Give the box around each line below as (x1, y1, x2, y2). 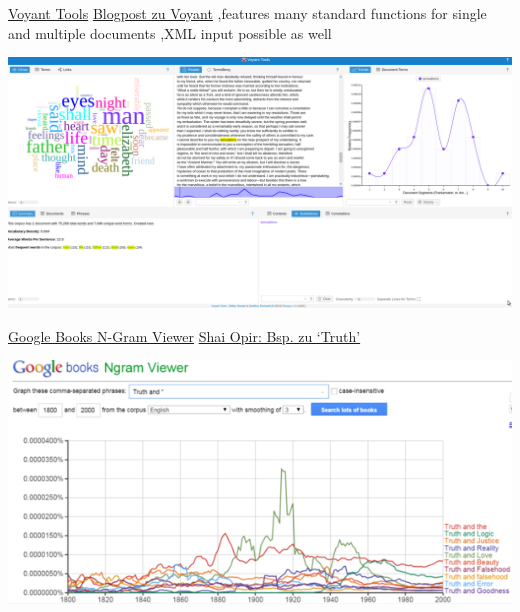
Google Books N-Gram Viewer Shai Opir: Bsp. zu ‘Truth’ (8, 325, 361, 346)
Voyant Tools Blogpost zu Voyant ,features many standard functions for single (8, 3, 487, 23)
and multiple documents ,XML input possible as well (8, 22, 332, 43)
